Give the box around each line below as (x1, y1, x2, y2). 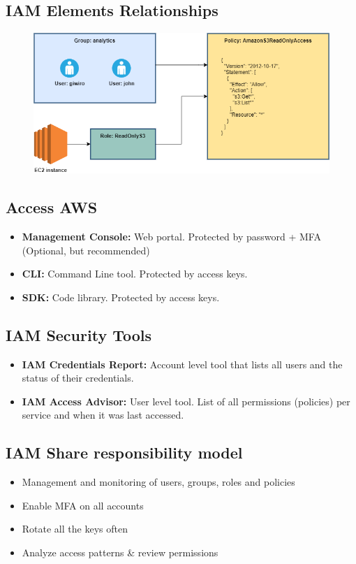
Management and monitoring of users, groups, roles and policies (22, 475, 295, 489)
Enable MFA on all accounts (22, 498, 144, 512)
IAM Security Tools (6, 324, 152, 345)
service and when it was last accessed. (22, 407, 184, 422)
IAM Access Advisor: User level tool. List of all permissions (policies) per (22, 393, 350, 408)
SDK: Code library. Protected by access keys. (22, 289, 220, 304)
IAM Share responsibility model (6, 442, 243, 463)
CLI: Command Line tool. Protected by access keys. (22, 266, 248, 281)
